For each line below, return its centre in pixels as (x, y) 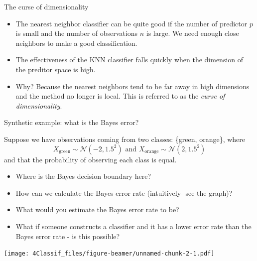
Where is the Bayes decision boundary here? (83, 176)
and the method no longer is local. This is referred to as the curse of (120, 96)
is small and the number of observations (77, 33)
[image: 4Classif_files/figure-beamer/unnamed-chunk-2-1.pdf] (109, 254)
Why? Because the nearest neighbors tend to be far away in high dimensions (132, 86)
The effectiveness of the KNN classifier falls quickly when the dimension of (129, 60)
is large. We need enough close (193, 33)
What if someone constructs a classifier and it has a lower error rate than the (133, 226)
